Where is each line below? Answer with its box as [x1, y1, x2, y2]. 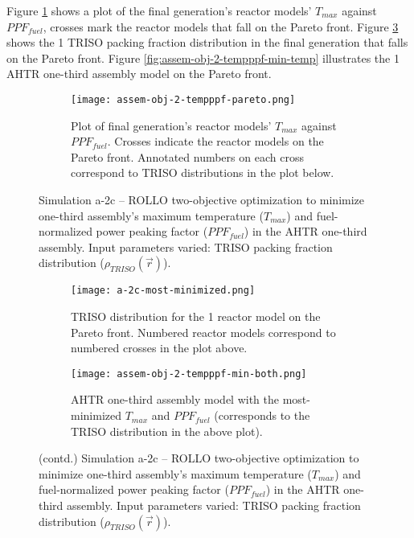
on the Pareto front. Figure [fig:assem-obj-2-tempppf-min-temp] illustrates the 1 [6, 49, 400, 66]
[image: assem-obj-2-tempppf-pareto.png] [71, 93, 296, 105]
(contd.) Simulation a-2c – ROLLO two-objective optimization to [39, 450, 359, 466]
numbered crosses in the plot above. [71, 339, 248, 356]
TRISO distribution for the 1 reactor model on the [71, 308, 321, 325]
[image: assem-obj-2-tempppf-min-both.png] [71, 368, 307, 380]
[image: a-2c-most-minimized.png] [71, 285, 256, 297]
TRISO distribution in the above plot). [71, 422, 263, 439]
